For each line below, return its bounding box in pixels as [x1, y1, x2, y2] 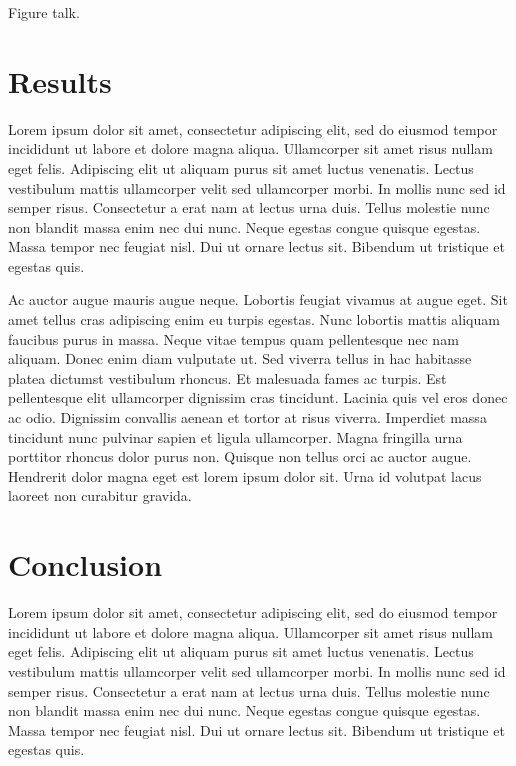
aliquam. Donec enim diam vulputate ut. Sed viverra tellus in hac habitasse [8, 348, 472, 369]
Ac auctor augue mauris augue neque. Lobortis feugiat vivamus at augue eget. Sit [8, 289, 508, 310]
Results [8, 60, 112, 101]
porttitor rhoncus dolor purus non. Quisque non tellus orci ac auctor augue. [8, 446, 472, 467]
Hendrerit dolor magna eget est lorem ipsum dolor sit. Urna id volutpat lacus [8, 465, 482, 486]
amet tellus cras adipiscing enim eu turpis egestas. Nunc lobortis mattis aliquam [8, 309, 500, 330]
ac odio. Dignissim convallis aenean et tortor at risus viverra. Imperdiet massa [8, 407, 487, 428]
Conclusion [8, 544, 163, 585]
